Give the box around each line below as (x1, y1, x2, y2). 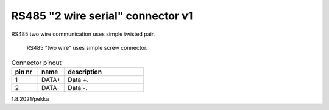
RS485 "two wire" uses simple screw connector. (26, 44, 148, 51)
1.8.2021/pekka (11, 95, 49, 103)
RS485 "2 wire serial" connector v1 (11, 9, 193, 22)
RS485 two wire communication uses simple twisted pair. (11, 30, 155, 38)
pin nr (15, 67, 33, 76)
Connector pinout (11, 58, 62, 67)
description (68, 67, 102, 76)
